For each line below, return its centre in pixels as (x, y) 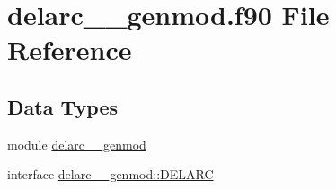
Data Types (62, 106)
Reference (70, 50)
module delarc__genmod (77, 144)
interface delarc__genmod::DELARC (111, 174)
